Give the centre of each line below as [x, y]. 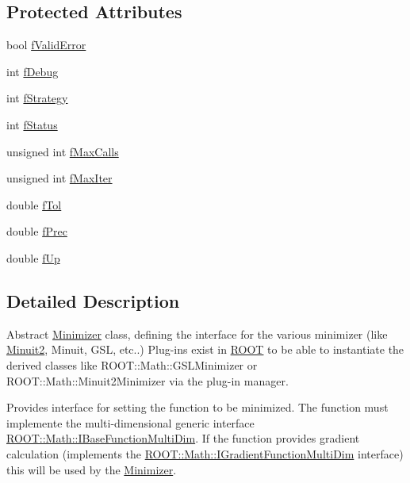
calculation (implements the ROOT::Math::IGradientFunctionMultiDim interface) [205, 453]
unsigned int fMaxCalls [63, 151]
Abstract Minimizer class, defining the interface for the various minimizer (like [197, 333]
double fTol [34, 204]
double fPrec [37, 231]
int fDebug [33, 71]
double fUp [33, 257]
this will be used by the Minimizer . [92, 469]
